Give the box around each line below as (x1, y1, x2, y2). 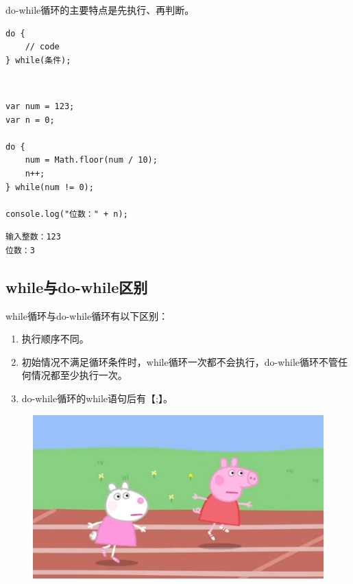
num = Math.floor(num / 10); (25, 155, 158, 165)
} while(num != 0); (5, 182, 94, 192)
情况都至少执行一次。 (31, 368, 127, 382)
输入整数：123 (5, 232, 61, 242)
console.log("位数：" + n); (5, 209, 128, 219)
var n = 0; (5, 115, 55, 125)
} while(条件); (5, 55, 71, 65)
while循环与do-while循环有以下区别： (5, 308, 169, 323)
